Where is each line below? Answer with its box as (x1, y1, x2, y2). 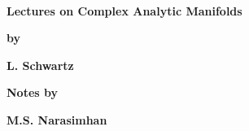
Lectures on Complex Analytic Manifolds (7, 2, 242, 19)
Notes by (7, 84, 58, 101)
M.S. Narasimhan (7, 111, 107, 128)
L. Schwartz (7, 56, 74, 73)
